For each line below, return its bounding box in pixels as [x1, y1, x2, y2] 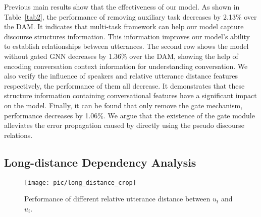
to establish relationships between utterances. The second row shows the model [4, 41, 249, 51]
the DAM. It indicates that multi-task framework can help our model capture [4, 21, 244, 32]
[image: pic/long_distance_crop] [24, 179, 136, 186]
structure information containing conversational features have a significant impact [4, 90, 257, 101]
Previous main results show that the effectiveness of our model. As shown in [4, 2, 240, 12]
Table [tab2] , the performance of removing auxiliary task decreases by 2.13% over [4, 11, 257, 22]
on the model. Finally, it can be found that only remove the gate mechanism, [4, 100, 243, 110]
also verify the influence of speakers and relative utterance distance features [4, 70, 238, 81]
